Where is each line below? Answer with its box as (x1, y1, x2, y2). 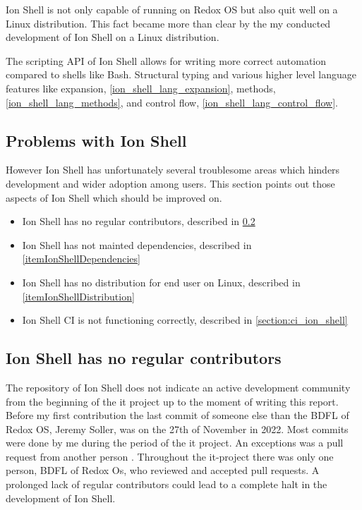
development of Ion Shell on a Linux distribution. (6, 30, 219, 44)
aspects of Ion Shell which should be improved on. (6, 190, 222, 205)
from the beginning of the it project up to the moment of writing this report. (6, 394, 339, 408)
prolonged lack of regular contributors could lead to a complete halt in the (6, 477, 327, 492)
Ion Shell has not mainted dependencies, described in (22, 237, 252, 252)
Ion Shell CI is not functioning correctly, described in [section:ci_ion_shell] (22, 312, 348, 327)
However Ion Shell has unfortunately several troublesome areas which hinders (6, 162, 340, 177)
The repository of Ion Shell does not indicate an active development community (6, 380, 351, 394)
